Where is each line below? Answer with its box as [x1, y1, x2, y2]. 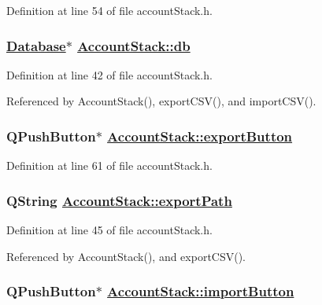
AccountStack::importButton [107, 281, 294, 301]
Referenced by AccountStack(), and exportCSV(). [6, 248, 246, 264]
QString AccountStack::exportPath [6, 190, 232, 210]
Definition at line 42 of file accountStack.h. [6, 66, 213, 83]
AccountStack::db [77, 35, 191, 55]
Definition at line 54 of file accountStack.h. [6, 2, 213, 18]
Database [6, 35, 66, 55]
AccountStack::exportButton [107, 126, 293, 145]
